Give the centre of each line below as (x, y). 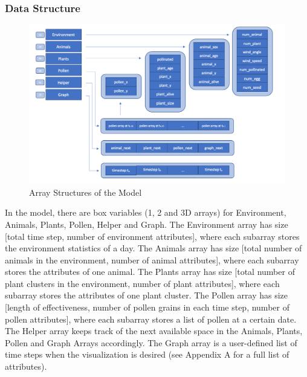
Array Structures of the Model (86, 192)
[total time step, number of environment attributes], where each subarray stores (152, 236)
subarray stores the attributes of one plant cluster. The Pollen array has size (147, 295)
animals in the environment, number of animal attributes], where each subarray (152, 259)
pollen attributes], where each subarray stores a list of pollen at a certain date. (151, 319)
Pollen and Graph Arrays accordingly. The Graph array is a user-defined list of (151, 342)
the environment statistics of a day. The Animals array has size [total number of (153, 248)
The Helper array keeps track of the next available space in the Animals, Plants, (154, 331)
